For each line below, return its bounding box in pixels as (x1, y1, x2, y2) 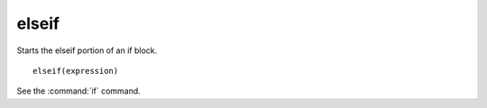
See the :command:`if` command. (16, 85, 142, 96)
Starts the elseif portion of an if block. (16, 45, 158, 56)
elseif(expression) (32, 66, 119, 76)
